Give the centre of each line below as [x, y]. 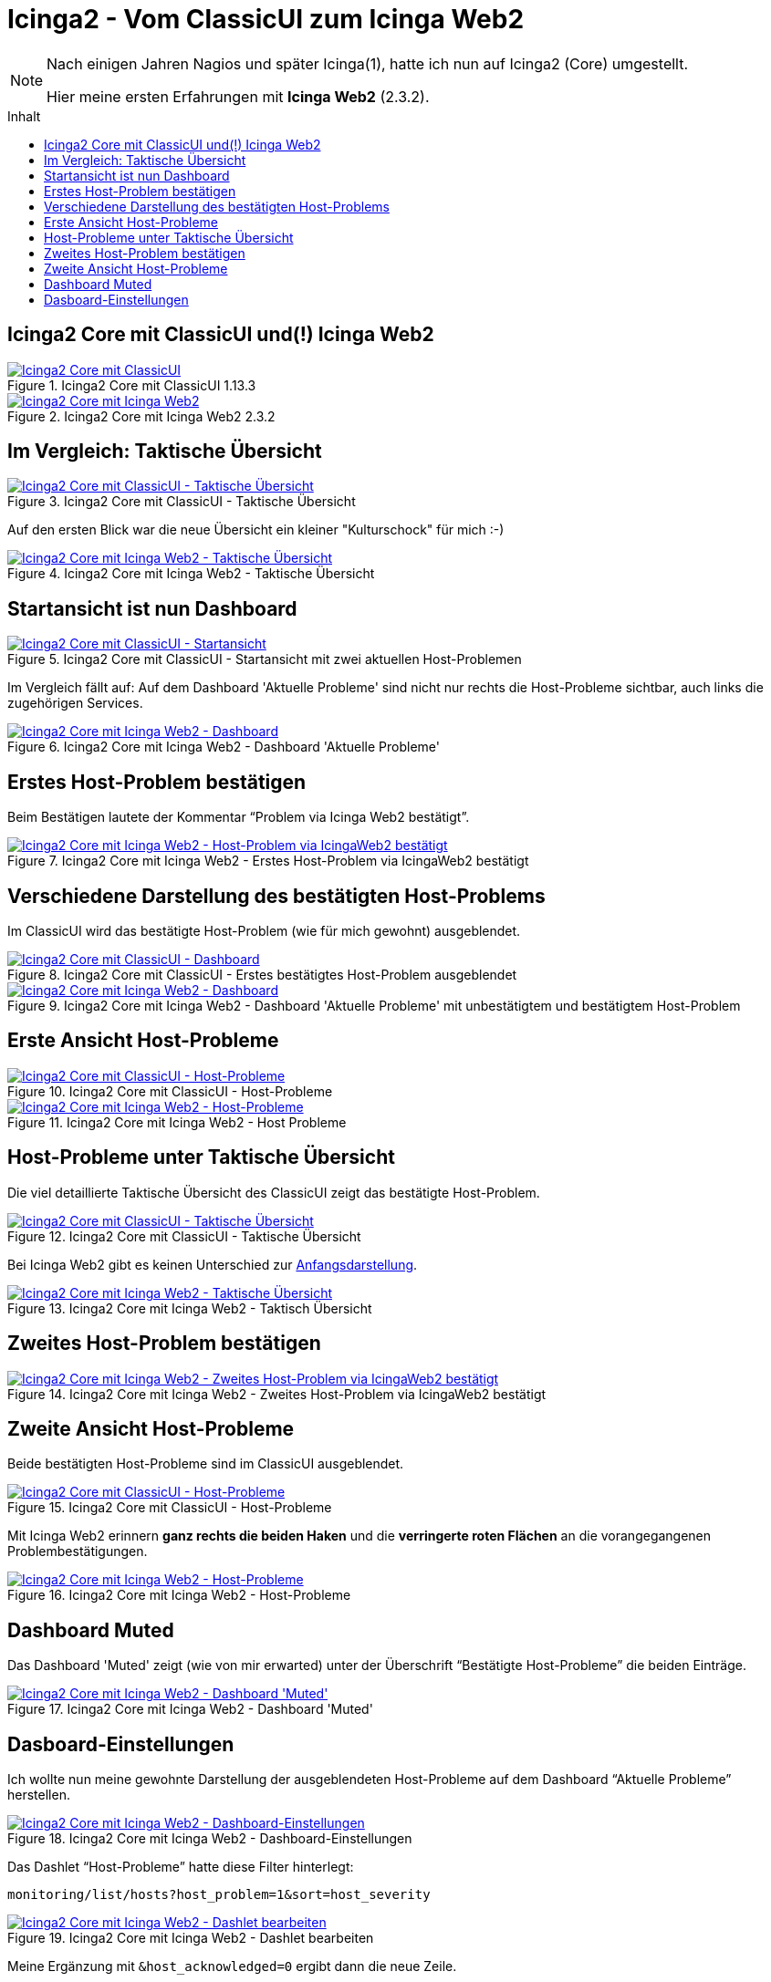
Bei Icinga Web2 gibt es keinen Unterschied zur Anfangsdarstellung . [213, 1264]
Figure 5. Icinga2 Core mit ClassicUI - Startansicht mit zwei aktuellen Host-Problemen [265, 659]
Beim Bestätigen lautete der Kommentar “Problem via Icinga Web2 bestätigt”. [239, 817]
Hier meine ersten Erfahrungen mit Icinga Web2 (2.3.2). [238, 96]
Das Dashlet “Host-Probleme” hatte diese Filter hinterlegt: [181, 1867]
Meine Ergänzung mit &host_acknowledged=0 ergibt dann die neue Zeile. [232, 1966]
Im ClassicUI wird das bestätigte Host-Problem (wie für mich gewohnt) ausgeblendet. [264, 930]
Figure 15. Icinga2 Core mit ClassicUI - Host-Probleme [170, 1508]
